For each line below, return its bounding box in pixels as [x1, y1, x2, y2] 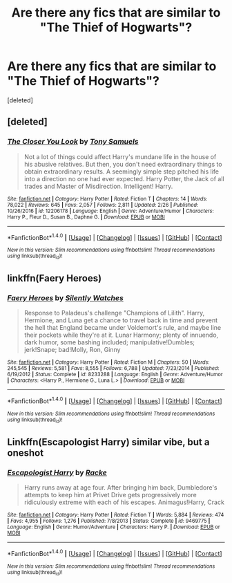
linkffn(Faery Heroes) [7, 272, 102, 284]
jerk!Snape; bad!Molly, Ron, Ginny [23, 346, 121, 354]
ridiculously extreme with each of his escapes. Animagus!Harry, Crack [23, 498, 224, 506]
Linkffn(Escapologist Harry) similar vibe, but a [7, 436, 210, 447]
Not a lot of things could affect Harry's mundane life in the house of [23, 152, 217, 160]
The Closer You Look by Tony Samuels [7, 137, 139, 147]
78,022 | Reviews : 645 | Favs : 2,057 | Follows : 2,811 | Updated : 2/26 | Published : [7, 201, 199, 208]
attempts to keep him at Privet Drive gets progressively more [23, 490, 197, 499]
